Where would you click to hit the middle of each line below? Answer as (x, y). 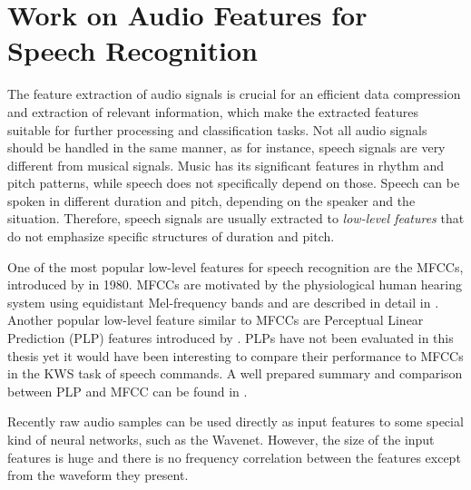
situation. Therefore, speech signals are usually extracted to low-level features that (236, 218)
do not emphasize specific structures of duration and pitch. (171, 236)
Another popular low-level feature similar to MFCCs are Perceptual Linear (216, 320)
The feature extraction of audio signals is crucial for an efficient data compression (234, 94)
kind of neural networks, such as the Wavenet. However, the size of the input (221, 439)
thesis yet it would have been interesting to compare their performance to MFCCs (235, 355)
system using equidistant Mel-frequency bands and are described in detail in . (223, 302)
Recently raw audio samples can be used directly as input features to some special (235, 421)
